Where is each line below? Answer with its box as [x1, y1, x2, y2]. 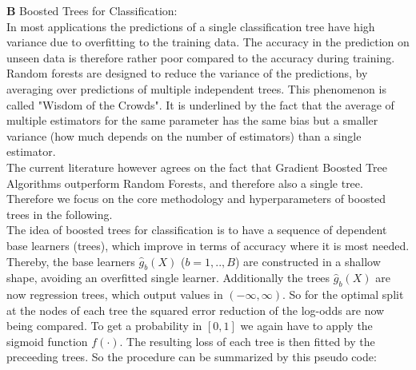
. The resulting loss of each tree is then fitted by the [119, 332, 375, 349]
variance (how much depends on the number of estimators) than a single [6, 127, 362, 144]
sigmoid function [6, 332, 88, 349]
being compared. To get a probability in [6, 317, 202, 334]
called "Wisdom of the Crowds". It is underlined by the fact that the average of [6, 96, 394, 113]
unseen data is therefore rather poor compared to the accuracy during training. [6, 49, 395, 66]
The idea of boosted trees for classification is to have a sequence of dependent [6, 221, 387, 238]
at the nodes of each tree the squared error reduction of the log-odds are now [6, 301, 385, 318]
